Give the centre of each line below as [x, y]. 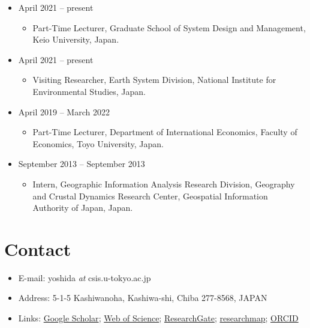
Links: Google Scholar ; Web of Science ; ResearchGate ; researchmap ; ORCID [158, 318]
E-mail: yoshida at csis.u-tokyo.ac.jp [85, 277]
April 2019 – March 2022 [64, 111]
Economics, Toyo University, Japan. [98, 143]
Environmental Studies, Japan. [89, 91]
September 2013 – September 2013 [82, 164]
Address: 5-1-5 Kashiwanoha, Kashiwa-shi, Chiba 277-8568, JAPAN [143, 298]
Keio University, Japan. [76, 39]
